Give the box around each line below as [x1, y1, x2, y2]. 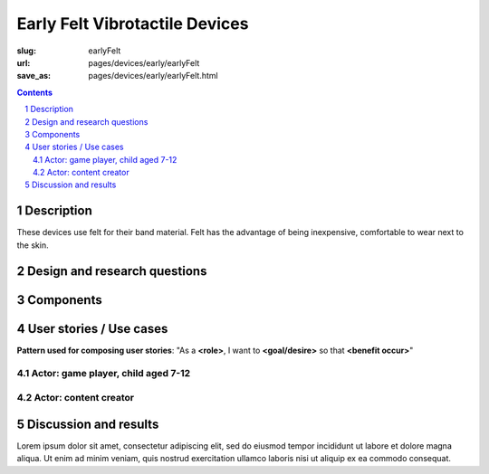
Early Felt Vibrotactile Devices [16, 14, 249, 33]
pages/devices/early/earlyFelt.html [88, 71, 218, 81]
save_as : [16, 71, 52, 81]
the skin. [16, 240, 49, 251]
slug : [16, 45, 36, 56]
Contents [16, 87, 53, 98]
